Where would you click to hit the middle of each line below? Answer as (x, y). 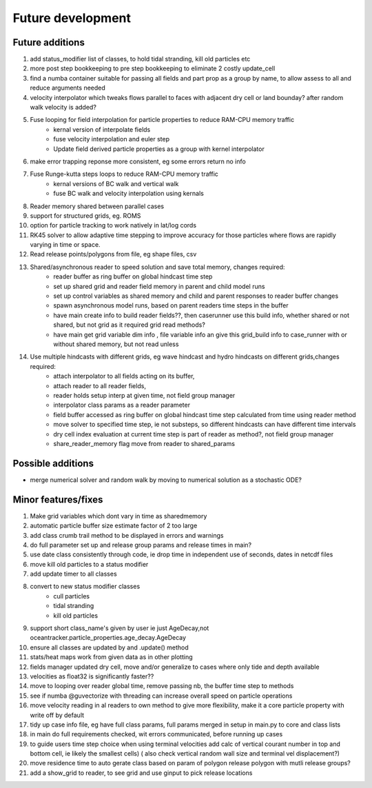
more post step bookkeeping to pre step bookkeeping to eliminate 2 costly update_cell (153, 68)
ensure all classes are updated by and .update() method (109, 647)
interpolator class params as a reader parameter (122, 405)
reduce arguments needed (68, 88)
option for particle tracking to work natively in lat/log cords (113, 225)
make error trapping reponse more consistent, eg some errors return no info (138, 161)
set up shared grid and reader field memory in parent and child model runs (159, 286)
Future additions (49, 42)
